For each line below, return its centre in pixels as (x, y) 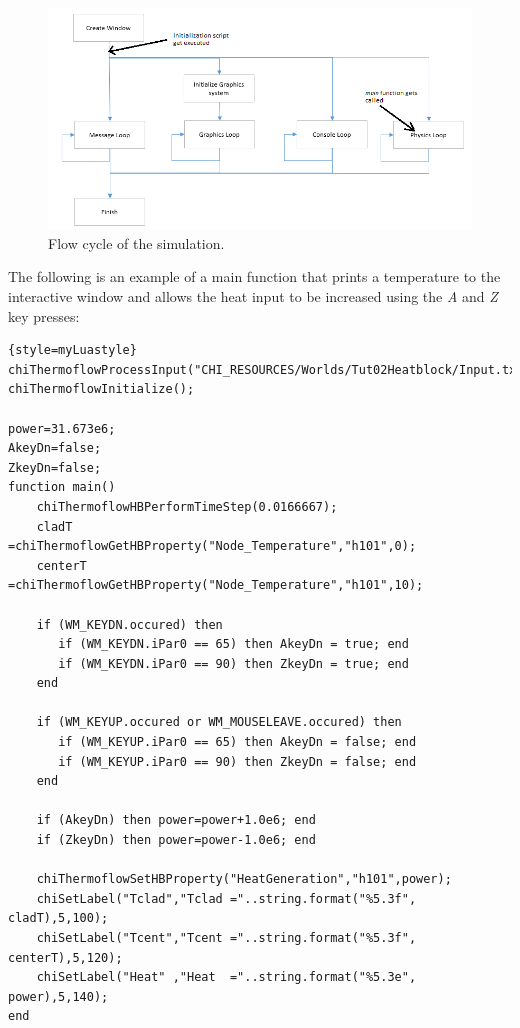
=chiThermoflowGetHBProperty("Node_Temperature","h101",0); (212, 546)
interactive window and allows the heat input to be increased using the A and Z (253, 296)
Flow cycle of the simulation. (136, 242)
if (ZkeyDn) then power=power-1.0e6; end (176, 840)
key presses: (44, 315)
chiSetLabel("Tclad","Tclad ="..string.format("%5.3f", (226, 898)
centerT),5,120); (65, 957)
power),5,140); (58, 996)
